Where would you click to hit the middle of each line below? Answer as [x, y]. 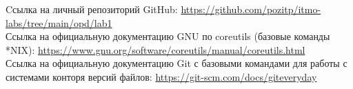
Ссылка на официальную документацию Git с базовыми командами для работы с [176, 63]
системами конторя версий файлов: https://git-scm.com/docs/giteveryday [161, 76]
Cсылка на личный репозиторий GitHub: [92, 9]
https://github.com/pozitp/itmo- [251, 9]
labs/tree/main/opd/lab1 [59, 22]
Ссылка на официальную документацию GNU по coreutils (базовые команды [168, 36]
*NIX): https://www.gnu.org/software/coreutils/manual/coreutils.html [155, 49]
